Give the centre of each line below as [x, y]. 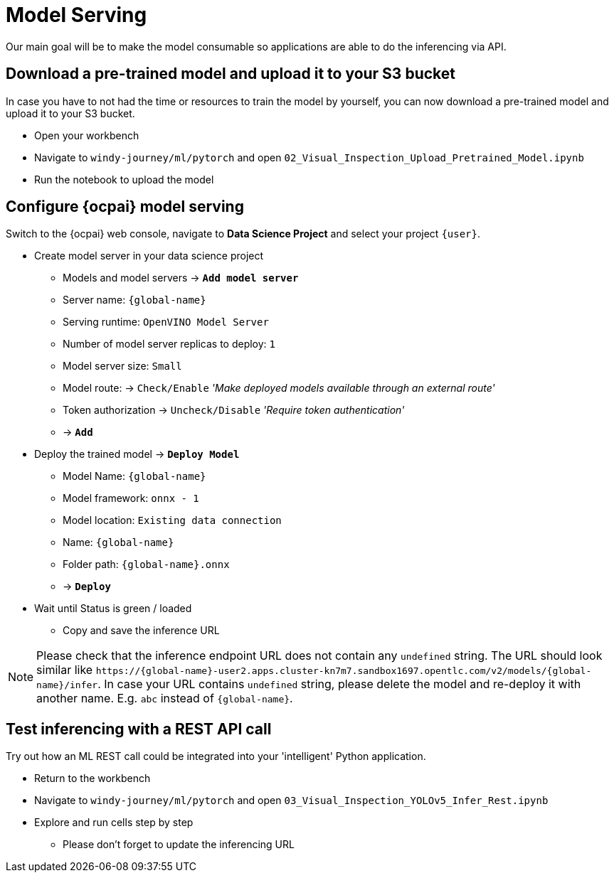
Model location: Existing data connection [172, 520]
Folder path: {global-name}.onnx [146, 564]
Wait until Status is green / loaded [113, 609]
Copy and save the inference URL [141, 631]
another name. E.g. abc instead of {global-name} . [165, 698]
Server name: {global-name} [134, 300]
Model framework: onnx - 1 [131, 498]
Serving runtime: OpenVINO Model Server [166, 322]
